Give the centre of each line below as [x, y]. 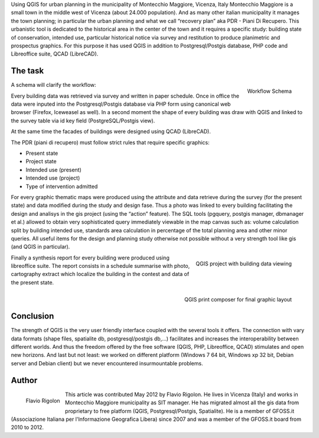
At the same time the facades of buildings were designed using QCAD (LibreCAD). [111, 132]
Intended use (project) [53, 178]
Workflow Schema [269, 91]
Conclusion [32, 316]
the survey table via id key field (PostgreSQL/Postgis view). [83, 121]
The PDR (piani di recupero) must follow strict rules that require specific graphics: [110, 142]
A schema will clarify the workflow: [54, 85]
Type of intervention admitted [62, 186]
